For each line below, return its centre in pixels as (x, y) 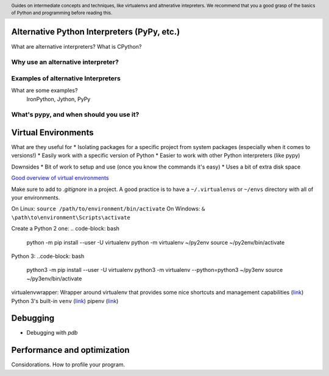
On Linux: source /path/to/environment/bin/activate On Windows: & (108, 209)
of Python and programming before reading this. (62, 13)
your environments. (36, 198)
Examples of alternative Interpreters (66, 78)
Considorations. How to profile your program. (68, 364)
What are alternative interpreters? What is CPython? (76, 46)
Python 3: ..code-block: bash (48, 256)
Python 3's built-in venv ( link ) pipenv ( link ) (65, 301)
